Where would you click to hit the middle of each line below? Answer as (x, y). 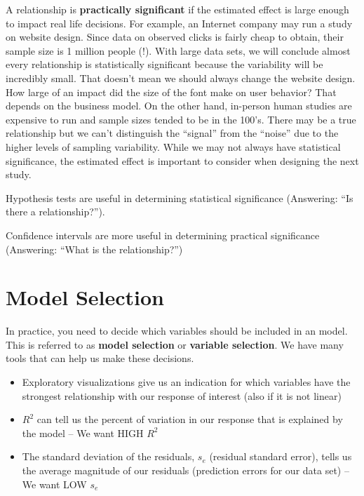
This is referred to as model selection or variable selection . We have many (175, 344)
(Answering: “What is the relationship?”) (94, 249)
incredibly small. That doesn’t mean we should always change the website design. (181, 78)
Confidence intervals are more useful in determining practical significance (163, 235)
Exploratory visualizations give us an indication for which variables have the (186, 382)
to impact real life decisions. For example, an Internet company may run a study (179, 23)
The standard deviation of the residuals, (108, 456)
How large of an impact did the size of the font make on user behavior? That (171, 92)
